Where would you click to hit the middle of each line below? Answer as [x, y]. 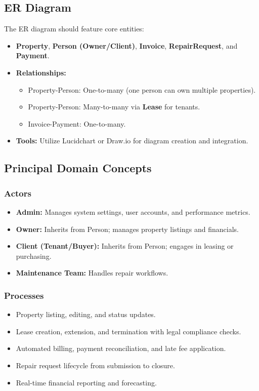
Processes [24, 295]
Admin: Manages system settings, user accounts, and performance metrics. [133, 211]
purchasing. [34, 256]
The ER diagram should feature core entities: [74, 29]
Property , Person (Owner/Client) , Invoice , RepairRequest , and [127, 45]
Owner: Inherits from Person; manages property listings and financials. [127, 229]
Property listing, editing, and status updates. [86, 314]
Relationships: [41, 72]
